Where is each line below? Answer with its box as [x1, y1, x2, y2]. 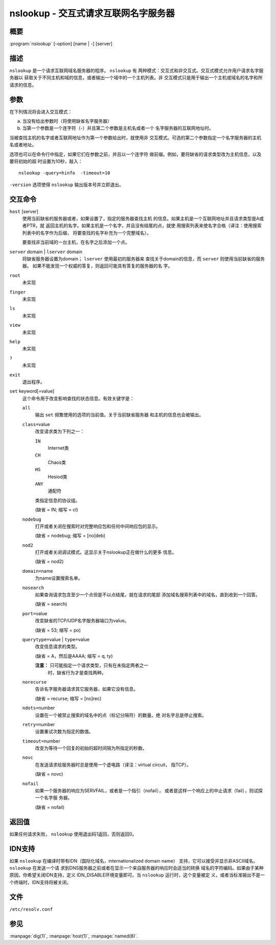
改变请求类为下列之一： [35, 429, 84, 435]
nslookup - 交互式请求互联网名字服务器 [9, 8, 175, 19]
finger [9, 289, 26, 295]
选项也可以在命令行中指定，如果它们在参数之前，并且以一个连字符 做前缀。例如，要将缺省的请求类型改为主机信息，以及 [9, 151, 262, 157]
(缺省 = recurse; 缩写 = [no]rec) [35, 695, 102, 702]
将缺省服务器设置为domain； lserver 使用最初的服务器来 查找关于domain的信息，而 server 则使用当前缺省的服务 [22, 256, 265, 262]
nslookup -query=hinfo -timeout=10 [18, 170, 110, 176]
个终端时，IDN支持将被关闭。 [9, 879, 72, 885]
